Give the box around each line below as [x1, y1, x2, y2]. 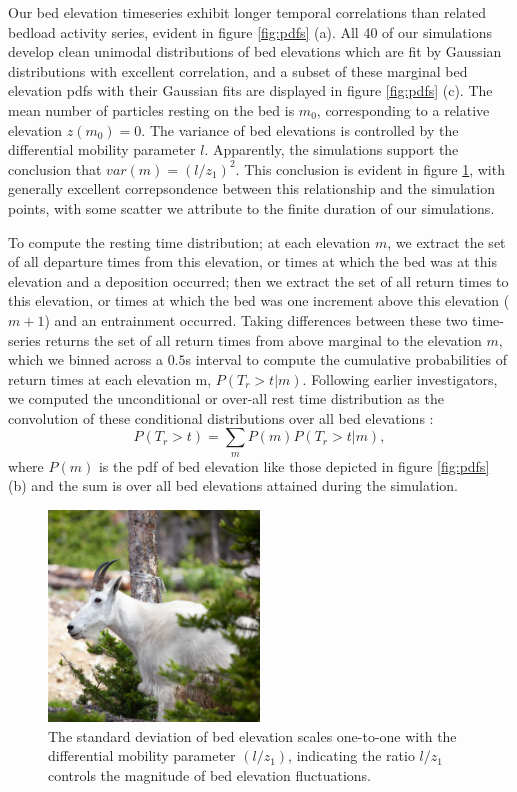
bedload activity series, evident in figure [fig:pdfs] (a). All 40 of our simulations [8, 21, 492, 42]
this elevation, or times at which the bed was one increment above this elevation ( [8, 290, 510, 311]
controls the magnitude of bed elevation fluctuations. [48, 764, 371, 785]
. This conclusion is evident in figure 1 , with [235, 158, 505, 179]
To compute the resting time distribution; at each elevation [8, 231, 371, 252]
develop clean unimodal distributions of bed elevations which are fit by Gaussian [8, 41, 502, 62]
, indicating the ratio [288, 745, 415, 766]
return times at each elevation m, [8, 368, 212, 389]
